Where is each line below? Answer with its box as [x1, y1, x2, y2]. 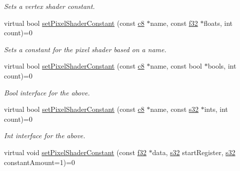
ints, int [204, 104, 228, 114]
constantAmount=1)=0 [4, 157, 75, 167]
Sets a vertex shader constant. [4, 1, 95, 11]
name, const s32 [150, 104, 199, 114]
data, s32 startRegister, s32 [152, 147, 236, 157]
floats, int [203, 17, 233, 28]
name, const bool [150, 61, 202, 71]
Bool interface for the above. [4, 87, 90, 97]
